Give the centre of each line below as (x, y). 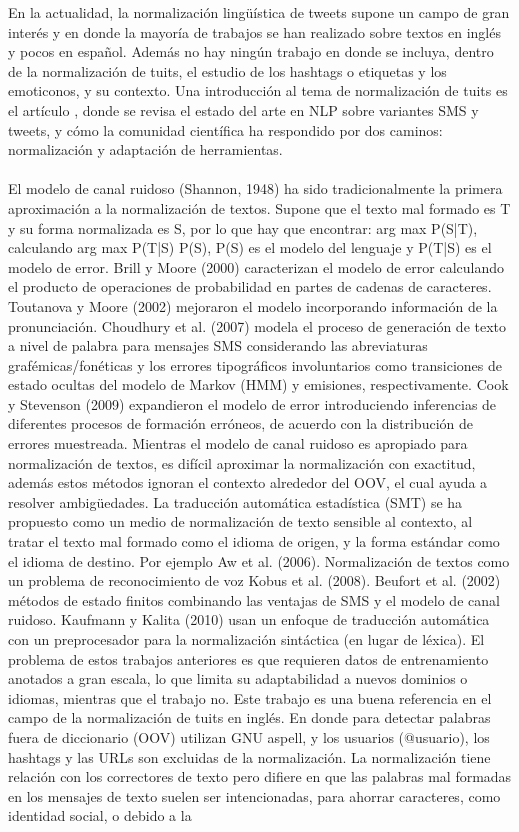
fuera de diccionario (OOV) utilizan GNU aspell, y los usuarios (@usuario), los (249, 736)
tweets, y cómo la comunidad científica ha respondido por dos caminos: (225, 129)
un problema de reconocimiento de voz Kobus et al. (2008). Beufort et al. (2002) (254, 580)
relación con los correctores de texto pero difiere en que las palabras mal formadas (260, 776)
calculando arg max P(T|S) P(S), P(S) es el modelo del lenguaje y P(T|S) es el (250, 247)
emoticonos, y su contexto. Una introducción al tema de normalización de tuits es (258, 90)
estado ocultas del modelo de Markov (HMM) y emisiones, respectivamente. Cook (258, 384)
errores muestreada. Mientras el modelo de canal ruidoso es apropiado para (238, 443)
